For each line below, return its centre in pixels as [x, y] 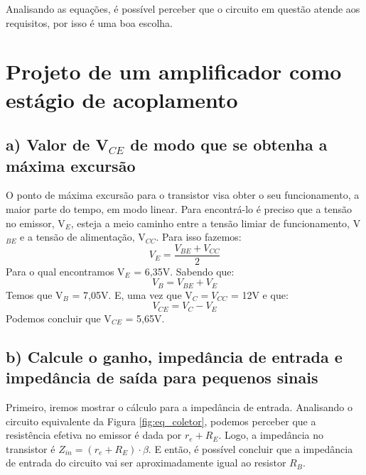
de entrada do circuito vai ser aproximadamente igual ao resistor [146, 463]
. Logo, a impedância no [271, 435]
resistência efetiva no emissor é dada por [94, 435]
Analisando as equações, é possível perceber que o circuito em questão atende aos [183, 9]
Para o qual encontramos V [65, 271]
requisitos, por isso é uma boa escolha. [89, 22]
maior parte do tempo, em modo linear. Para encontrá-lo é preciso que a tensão [179, 208]
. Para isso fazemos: [199, 237]
